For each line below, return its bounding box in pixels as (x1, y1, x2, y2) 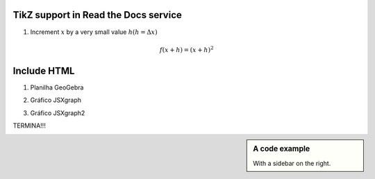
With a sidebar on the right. (253, 159, 331, 167)
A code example (253, 144, 310, 154)
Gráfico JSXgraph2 (30, 108, 85, 117)
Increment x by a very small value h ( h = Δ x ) (30, 28, 158, 36)
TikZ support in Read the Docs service (12, 9, 182, 21)
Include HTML (12, 65, 75, 76)
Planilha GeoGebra (30, 83, 84, 92)
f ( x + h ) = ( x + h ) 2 (159, 45, 214, 53)
